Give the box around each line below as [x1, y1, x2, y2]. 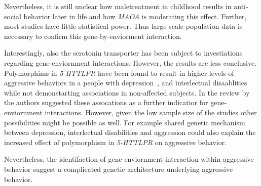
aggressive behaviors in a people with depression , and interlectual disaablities [4, 77, 247, 88]
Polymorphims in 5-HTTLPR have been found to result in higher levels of [4, 67, 234, 78]
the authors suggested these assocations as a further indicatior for [4, 97, 208, 108]
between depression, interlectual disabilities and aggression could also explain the [4, 127, 256, 137]
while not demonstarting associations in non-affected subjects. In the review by [4, 87, 250, 98]
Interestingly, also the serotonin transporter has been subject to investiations [4, 48, 243, 58]
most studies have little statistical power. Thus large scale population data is [4, 21, 243, 31]
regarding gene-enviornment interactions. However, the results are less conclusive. [4, 57, 257, 68]
